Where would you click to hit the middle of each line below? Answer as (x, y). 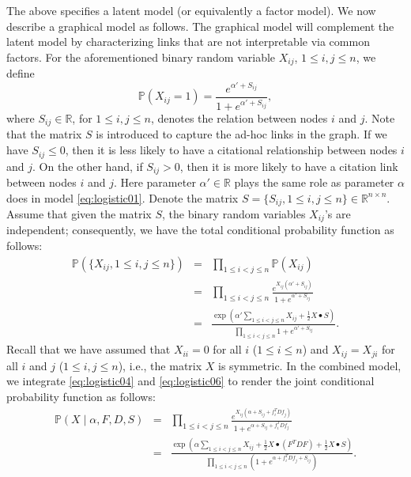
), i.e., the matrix (160, 365)
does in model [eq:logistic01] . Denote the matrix (123, 197)
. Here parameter (155, 182)
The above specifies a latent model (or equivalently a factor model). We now (191, 10)
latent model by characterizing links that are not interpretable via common (188, 42)
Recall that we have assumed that (89, 349)
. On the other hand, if (88, 166)
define (21, 73)
